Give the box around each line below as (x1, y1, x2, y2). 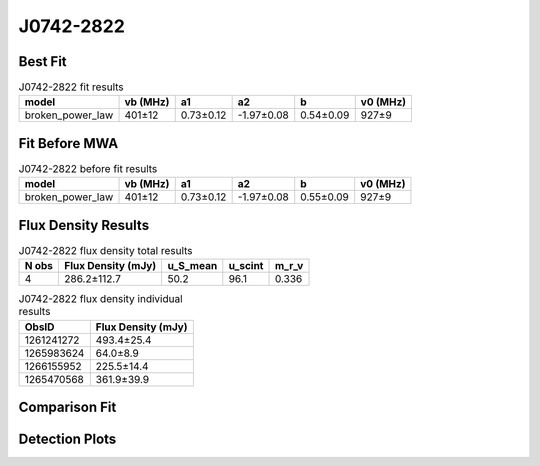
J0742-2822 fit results (18, 80, 124, 94)
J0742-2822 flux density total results (18, 244, 194, 258)
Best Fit (18, 53, 67, 70)
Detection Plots (18, 431, 117, 448)
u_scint (228, 259, 264, 273)
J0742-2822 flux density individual (18, 292, 184, 306)
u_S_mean (167, 259, 218, 273)
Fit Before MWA (18, 135, 119, 152)
